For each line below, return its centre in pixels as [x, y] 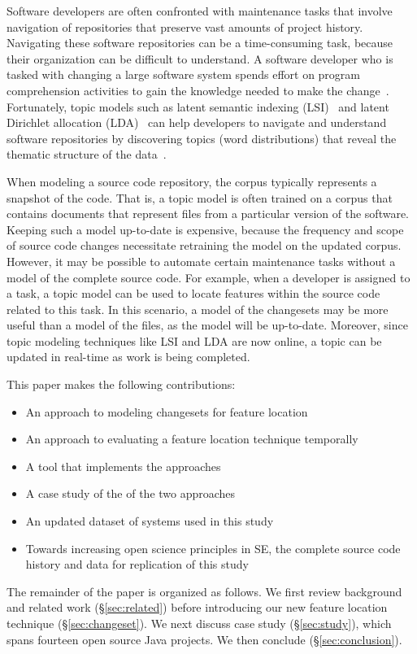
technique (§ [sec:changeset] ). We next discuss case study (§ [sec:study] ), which [199, 623]
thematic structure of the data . [87, 154]
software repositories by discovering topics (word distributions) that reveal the [202, 138]
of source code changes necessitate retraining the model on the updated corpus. [204, 245]
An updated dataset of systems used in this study [150, 521]
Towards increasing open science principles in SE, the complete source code [213, 548]
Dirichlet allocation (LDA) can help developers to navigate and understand [197, 122]
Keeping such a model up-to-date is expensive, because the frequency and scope [205, 229]
